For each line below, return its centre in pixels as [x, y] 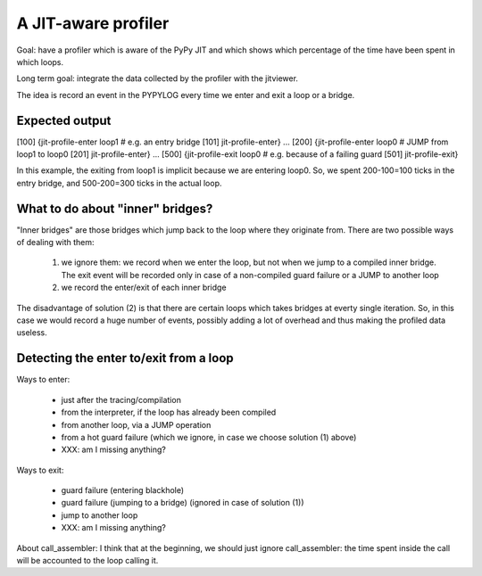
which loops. [40, 62]
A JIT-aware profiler [93, 23]
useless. [32, 333]
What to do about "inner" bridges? [115, 208]
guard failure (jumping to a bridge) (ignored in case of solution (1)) [183, 503]
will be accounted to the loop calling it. [87, 561]
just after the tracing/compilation [121, 399]
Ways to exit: [40, 470]
